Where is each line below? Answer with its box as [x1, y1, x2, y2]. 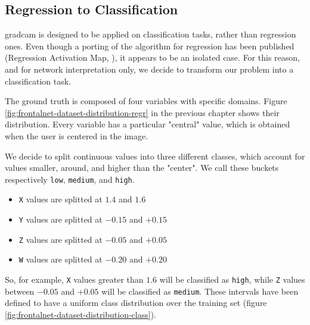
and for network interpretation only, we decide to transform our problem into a [5, 62, 294, 75]
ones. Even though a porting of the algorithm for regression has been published [5, 39, 294, 52]
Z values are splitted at [18, 233, 103, 245]
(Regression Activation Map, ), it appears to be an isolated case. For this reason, [5, 51, 300, 64]
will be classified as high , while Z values [159, 273, 305, 286]
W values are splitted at [18, 253, 103, 265]
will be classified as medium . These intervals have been [101, 285, 299, 297]
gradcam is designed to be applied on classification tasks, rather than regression [5, 28, 296, 40]
